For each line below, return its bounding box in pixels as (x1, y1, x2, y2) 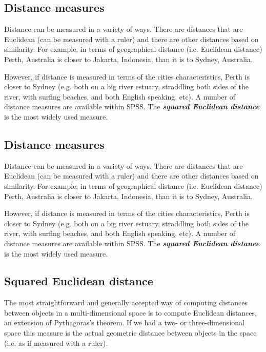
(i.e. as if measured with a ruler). (4, 337, 108, 348)
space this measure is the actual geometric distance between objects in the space (4, 327, 257, 338)
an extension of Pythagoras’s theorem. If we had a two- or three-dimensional (4, 317, 244, 328)
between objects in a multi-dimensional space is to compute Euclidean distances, (4, 307, 257, 318)
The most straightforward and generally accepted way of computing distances (4, 297, 248, 308)
